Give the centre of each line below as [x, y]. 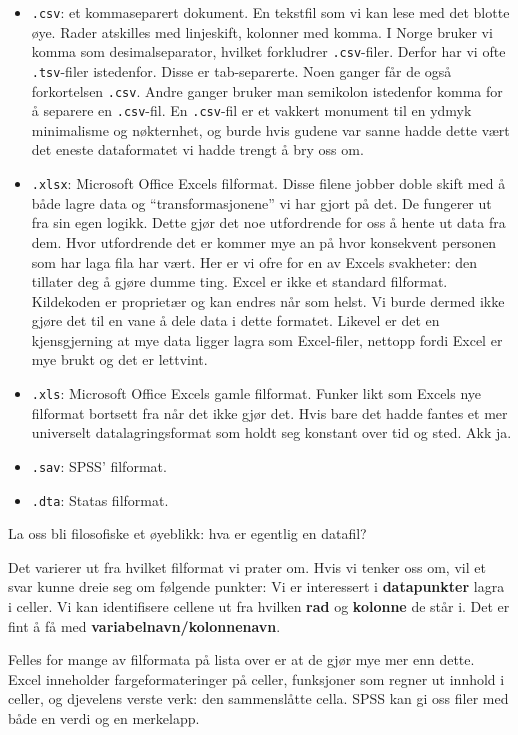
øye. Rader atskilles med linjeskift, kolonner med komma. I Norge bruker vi [262, 31]
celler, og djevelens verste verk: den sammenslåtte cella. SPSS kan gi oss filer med [258, 698]
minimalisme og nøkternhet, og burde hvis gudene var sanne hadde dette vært [270, 129]
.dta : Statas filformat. [100, 499]
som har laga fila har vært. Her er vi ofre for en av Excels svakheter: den [254, 261]
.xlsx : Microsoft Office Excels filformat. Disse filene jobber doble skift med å [268, 183]
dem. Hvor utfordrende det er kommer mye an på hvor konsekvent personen [264, 241]
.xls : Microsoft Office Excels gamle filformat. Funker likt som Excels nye [256, 393]
